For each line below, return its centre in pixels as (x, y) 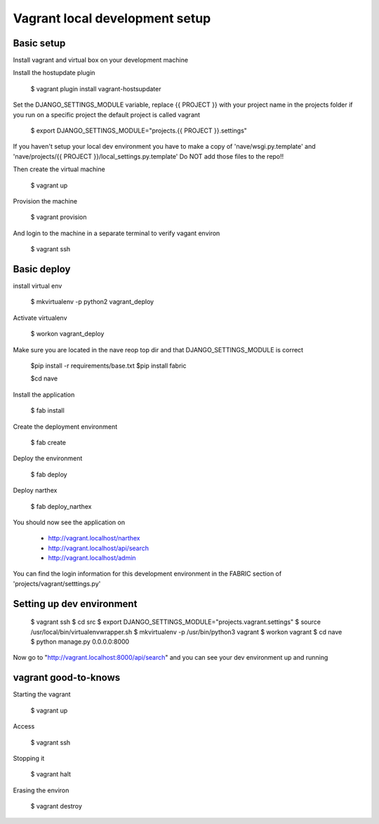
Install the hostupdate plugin (54, 73)
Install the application (44, 394)
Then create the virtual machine (59, 169)
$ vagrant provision (59, 217)
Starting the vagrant (42, 694)
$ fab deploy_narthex (61, 506)
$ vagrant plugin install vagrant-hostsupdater (96, 88)
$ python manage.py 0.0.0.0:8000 (80, 642)
